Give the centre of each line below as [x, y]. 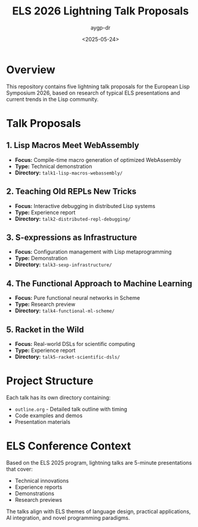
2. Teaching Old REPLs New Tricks [71, 192]
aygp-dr [100, 28]
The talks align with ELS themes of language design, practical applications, [99, 511]
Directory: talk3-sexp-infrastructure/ [63, 264]
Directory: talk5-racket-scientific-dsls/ [67, 356]
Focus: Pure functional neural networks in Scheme [77, 298]
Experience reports [39, 487]
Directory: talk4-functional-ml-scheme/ [65, 311]
